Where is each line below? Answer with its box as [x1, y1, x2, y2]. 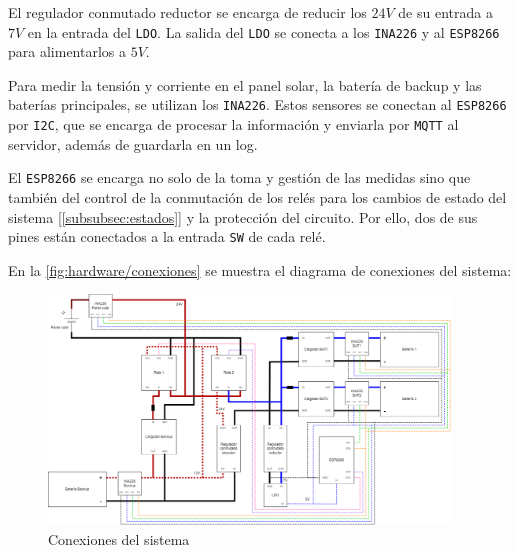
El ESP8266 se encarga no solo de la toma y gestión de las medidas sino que [8, 167, 471, 188]
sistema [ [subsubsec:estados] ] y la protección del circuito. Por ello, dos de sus [8, 206, 478, 227]
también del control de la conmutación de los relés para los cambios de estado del [8, 187, 507, 207]
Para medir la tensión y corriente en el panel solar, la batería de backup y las [8, 74, 482, 95]
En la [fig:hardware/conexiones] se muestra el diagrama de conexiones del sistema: [8, 259, 512, 280]
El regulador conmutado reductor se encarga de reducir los [8, 2, 367, 22]
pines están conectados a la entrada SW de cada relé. [8, 226, 326, 247]
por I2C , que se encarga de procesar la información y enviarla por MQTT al [8, 114, 459, 135]
